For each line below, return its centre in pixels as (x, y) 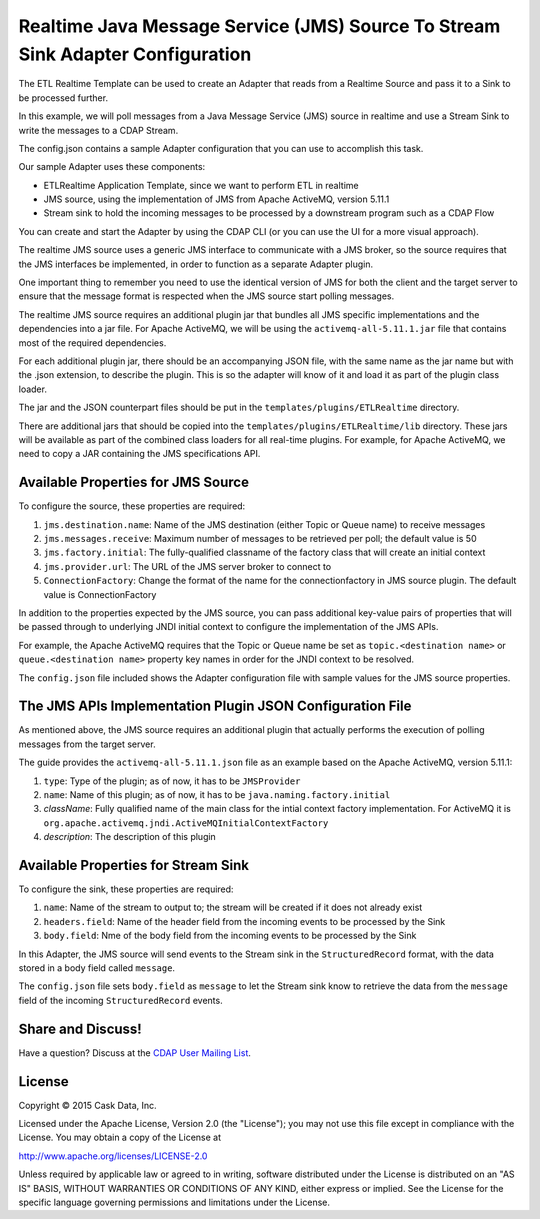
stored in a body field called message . (96, 968)
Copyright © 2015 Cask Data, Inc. (87, 1105)
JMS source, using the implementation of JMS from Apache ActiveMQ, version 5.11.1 (216, 199)
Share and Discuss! (80, 1028)
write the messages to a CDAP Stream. (98, 130)
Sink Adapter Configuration (135, 54)
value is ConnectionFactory (100, 594)
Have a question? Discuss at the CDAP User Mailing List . (135, 1052)
